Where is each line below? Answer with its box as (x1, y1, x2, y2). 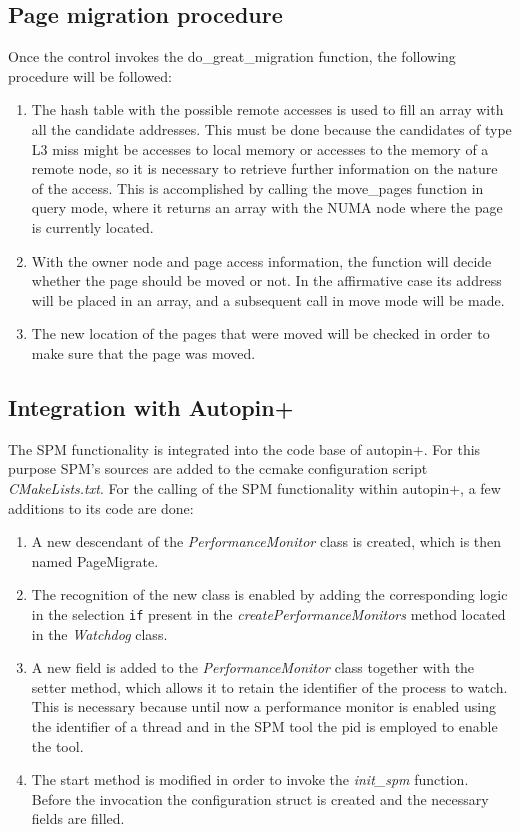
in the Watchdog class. (31, 623, 168, 644)
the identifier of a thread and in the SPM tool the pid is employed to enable (31, 715, 498, 736)
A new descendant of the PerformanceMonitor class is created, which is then (31, 531, 502, 552)
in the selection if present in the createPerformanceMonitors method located (31, 603, 506, 624)
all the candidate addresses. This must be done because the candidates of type (31, 118, 512, 139)
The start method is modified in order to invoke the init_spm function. (31, 769, 469, 790)
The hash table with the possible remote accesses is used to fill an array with (31, 99, 504, 120)
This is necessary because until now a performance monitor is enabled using (31, 696, 497, 717)
